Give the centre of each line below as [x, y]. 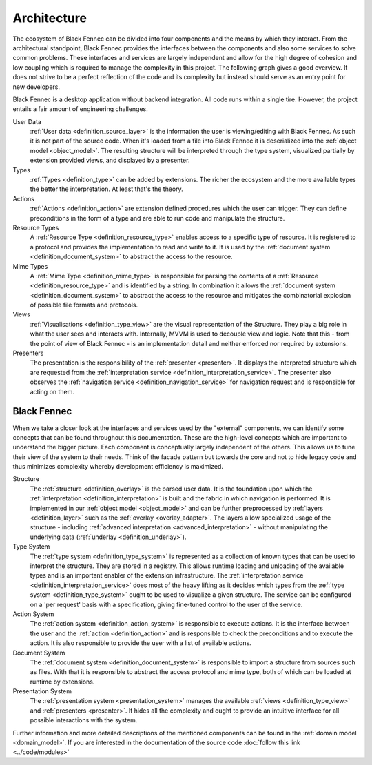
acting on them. [52, 391]
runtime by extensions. [62, 682]
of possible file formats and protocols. [84, 305]
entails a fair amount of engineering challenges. [80, 109]
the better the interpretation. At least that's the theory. [107, 189]
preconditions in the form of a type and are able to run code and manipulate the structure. [157, 218]
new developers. [37, 87]
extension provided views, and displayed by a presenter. [110, 160]
